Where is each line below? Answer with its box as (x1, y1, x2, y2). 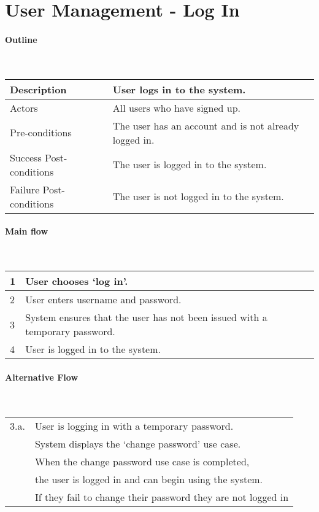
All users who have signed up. (112, 100, 241, 115)
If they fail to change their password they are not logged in (34, 489, 289, 504)
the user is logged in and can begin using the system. (34, 471, 263, 486)
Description (10, 82, 67, 96)
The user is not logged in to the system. (112, 189, 284, 204)
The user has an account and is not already (112, 118, 299, 133)
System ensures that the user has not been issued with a (25, 310, 267, 325)
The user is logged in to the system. (112, 157, 267, 172)
